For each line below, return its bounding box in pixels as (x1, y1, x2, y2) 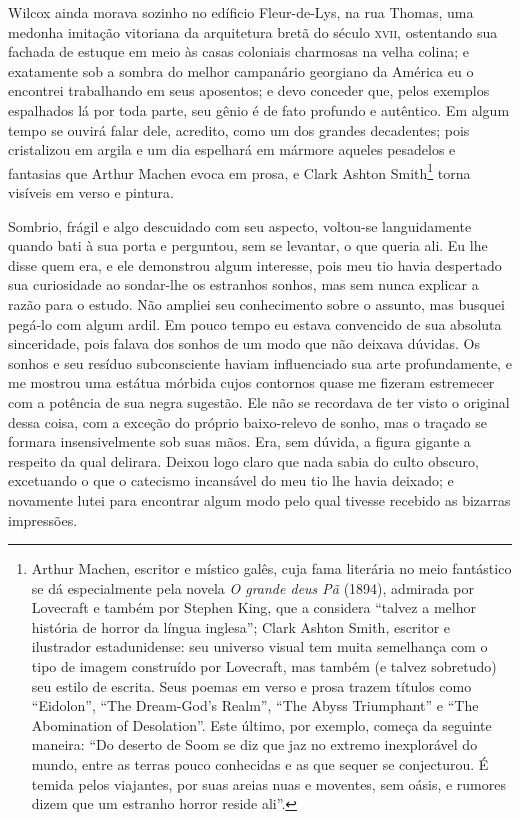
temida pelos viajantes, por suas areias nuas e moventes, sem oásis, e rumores (31, 773, 506, 794)
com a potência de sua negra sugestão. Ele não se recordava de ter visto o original (8, 391, 510, 412)
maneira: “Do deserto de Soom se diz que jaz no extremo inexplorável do (31, 734, 478, 755)
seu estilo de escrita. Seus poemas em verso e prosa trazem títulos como (31, 675, 472, 696)
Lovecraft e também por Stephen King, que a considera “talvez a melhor (31, 597, 476, 618)
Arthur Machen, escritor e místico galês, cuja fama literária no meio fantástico (31, 558, 512, 579)
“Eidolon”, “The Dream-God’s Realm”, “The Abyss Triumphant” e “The (31, 695, 479, 716)
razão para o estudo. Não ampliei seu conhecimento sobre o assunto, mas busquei (8, 293, 505, 314)
